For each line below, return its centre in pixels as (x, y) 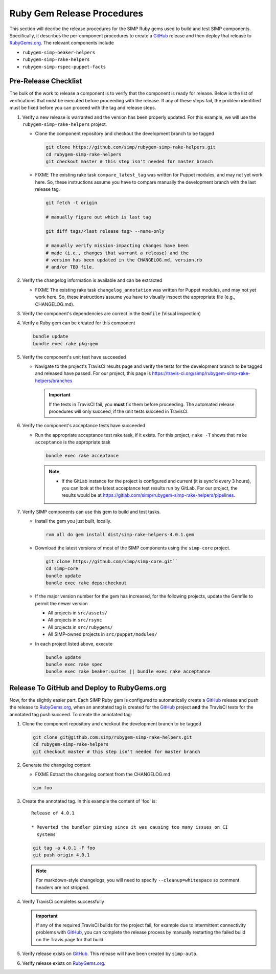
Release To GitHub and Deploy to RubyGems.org (88, 688)
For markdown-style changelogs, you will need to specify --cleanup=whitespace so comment (138, 880)
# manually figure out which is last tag (98, 217)
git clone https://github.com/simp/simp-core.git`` (112, 562)
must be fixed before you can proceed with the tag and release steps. (83, 108)
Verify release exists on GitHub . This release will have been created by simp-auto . (110, 954)
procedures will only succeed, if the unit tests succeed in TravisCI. (119, 411)
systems (46, 834)
